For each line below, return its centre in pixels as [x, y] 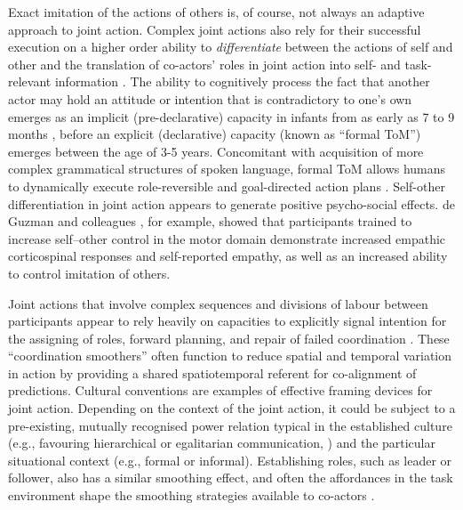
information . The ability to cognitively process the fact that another [242, 81]
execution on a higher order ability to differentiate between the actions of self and [231, 47]
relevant [30, 81]
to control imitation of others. [89, 273]
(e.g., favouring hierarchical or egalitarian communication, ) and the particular [222, 443]
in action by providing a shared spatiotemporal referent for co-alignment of [212, 372]
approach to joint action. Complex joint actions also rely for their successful [215, 29]
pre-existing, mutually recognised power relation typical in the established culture [230, 425]
